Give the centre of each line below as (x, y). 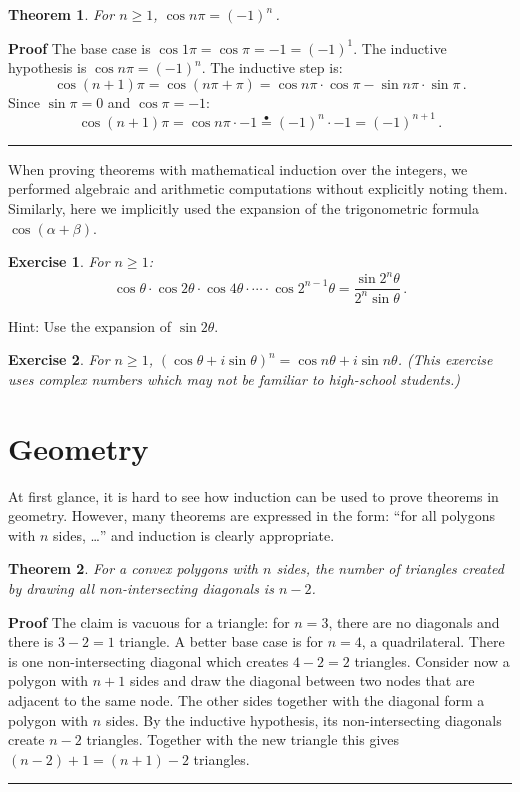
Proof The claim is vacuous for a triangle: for (149, 621)
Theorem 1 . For (61, 14)
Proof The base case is (79, 47)
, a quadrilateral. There (433, 641)
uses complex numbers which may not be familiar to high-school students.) (234, 378)
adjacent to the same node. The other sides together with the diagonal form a (246, 700)
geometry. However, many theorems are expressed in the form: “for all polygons (252, 515)
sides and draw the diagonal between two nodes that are (302, 680)
